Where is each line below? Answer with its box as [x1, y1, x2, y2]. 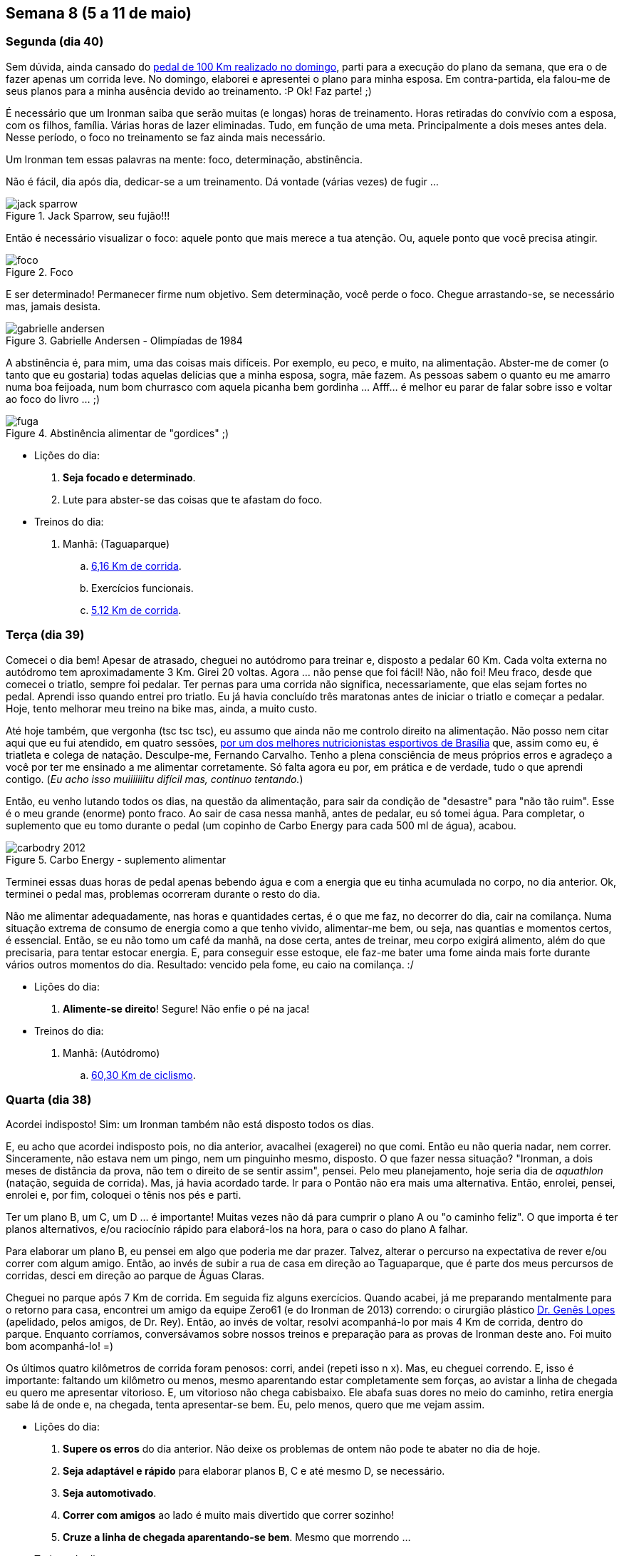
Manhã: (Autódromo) [63, 1046, 160, 1059]
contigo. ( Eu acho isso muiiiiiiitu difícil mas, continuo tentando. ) [6, 772, 303, 785]
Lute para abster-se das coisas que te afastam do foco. [63, 493, 323, 506]
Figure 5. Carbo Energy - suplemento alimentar [6, 853, 227, 866]
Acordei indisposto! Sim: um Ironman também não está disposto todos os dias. [6, 1118, 374, 1131]
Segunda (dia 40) [6, 34, 104, 49]
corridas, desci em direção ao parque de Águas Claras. [6, 1269, 264, 1282]
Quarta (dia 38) [6, 1092, 92, 1107]
